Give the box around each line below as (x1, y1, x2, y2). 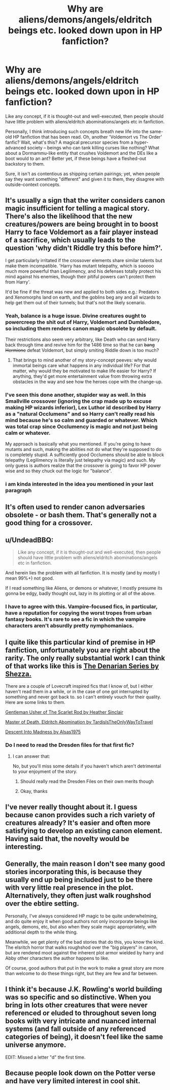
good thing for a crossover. (5, 519, 93, 527)
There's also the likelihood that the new (5, 212, 133, 221)
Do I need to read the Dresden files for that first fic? (5, 742, 134, 749)
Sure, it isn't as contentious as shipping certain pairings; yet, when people (5, 171, 160, 177)
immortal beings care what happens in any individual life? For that (12, 363, 150, 369)
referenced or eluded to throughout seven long (5, 1009, 156, 1017)
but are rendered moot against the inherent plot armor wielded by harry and (5, 949, 164, 955)
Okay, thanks (20, 788, 48, 794)
